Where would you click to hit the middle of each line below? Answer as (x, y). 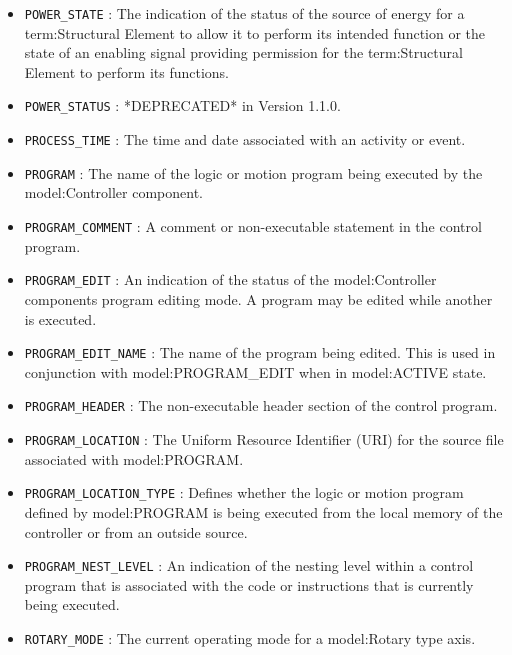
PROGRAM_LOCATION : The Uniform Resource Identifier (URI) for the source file (264, 439)
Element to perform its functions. (127, 71)
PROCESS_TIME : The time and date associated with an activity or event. (245, 139)
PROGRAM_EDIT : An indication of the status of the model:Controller (230, 279)
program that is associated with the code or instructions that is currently (249, 584)
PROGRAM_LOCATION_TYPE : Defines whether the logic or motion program (244, 492)
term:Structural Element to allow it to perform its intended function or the (255, 32)
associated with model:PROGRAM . (134, 458)
